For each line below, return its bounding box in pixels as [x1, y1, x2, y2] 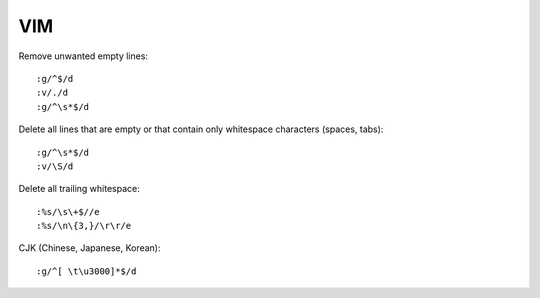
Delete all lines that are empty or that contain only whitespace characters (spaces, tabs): [18, 123, 384, 135]
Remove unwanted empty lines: [18, 50, 149, 62]
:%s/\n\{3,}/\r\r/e [36, 220, 132, 232]
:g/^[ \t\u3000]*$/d [36, 265, 137, 277]
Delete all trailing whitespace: [18, 183, 140, 195]
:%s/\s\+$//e [36, 206, 100, 217]
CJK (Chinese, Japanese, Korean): [18, 242, 161, 254]
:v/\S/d [36, 160, 74, 172]
